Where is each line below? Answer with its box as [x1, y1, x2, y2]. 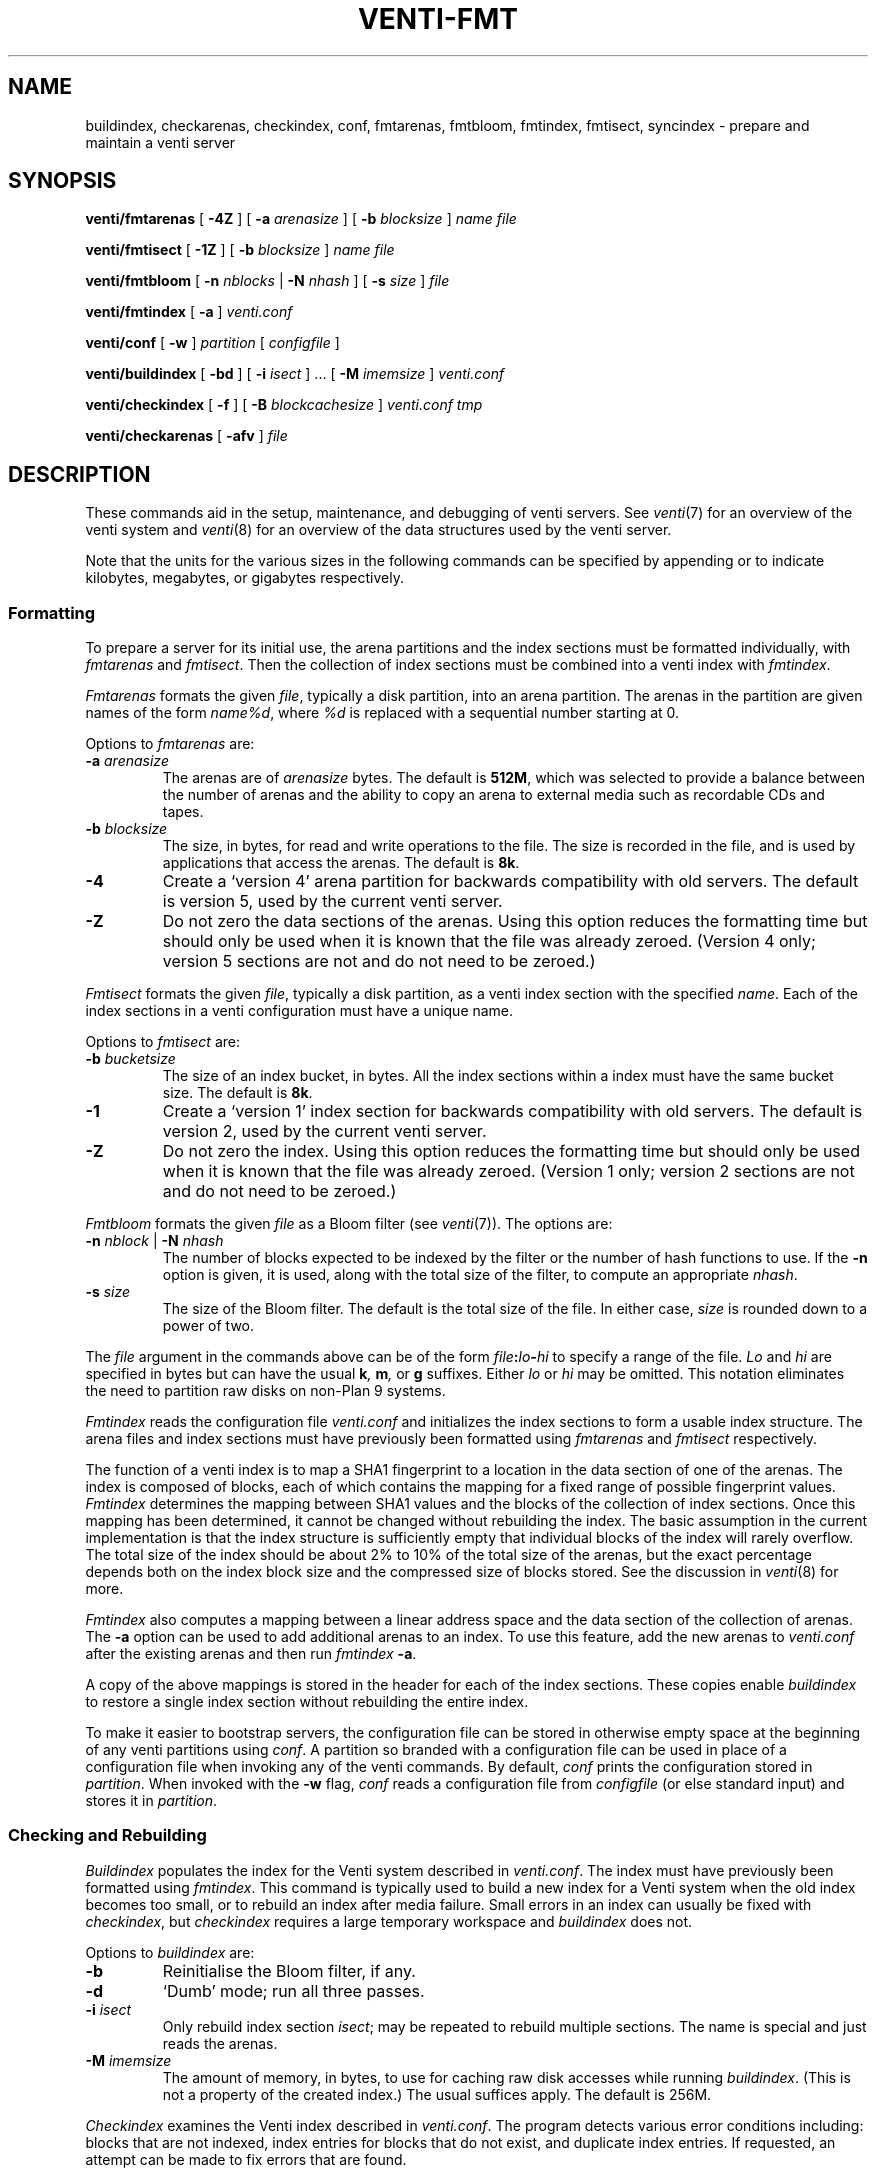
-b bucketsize [85, 1050, 176, 1068]
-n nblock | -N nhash [85, 1232, 224, 1250]
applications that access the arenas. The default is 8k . [162, 854, 520, 872]
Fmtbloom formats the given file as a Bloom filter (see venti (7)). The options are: [85, 1215, 613, 1233]
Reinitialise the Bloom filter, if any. [162, 1960, 416, 1981]
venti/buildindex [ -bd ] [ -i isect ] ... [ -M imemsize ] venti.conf [85, 365, 505, 383]
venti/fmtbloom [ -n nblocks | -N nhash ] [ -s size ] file [85, 272, 450, 290]
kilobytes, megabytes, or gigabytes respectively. [85, 569, 404, 587]
